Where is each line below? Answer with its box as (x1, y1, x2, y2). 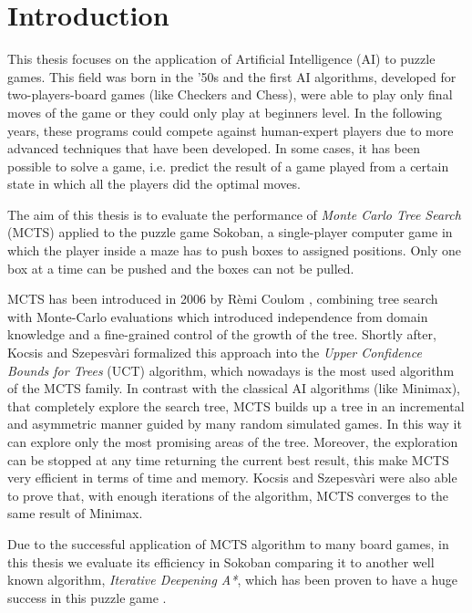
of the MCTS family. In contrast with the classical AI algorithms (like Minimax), (7, 379, 460, 398)
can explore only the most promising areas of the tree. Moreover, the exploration (7, 432, 458, 451)
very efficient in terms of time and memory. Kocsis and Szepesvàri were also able (7, 468, 457, 487)
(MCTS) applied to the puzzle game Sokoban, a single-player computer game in (7, 223, 453, 242)
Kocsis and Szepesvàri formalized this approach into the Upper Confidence (7, 343, 422, 362)
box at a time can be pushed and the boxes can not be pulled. (7, 258, 354, 277)
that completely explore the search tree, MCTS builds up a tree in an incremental (7, 396, 465, 415)
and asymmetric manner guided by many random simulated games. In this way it (7, 414, 462, 433)
